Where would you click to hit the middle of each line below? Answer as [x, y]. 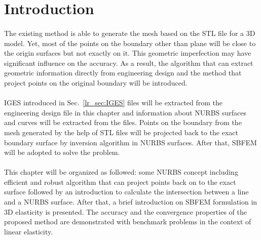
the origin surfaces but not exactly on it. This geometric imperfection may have [128, 53]
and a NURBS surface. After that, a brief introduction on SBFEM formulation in [131, 202]
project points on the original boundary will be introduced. [96, 82]
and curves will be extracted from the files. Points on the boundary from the [123, 122]
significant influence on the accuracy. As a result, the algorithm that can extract [129, 63]
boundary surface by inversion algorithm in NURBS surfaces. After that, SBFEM [130, 142]
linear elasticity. [29, 231]
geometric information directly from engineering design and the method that [123, 73]
